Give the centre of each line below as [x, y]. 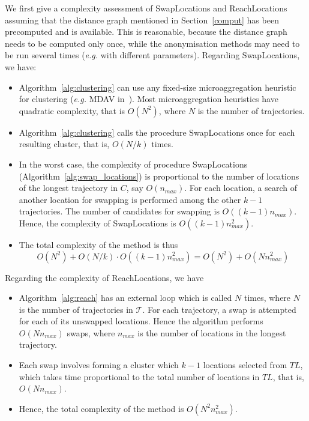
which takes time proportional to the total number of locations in [139, 376]
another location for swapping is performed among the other [130, 199]
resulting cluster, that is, [64, 144]
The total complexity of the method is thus [98, 244]
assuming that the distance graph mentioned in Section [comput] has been [142, 20]
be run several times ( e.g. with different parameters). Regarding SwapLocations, [152, 55]
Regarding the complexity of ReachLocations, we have [104, 277]
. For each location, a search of [241, 188]
